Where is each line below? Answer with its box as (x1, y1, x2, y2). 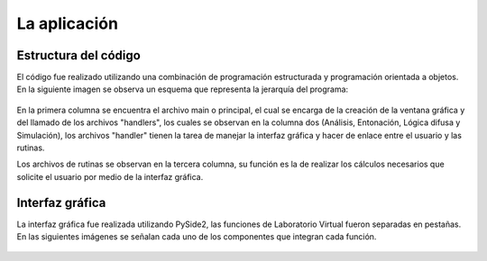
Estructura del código (16, 48, 142, 63)
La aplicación (16, 13, 119, 33)
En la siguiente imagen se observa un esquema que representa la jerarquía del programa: (16, 84, 349, 94)
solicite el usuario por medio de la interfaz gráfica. (16, 171, 204, 182)
